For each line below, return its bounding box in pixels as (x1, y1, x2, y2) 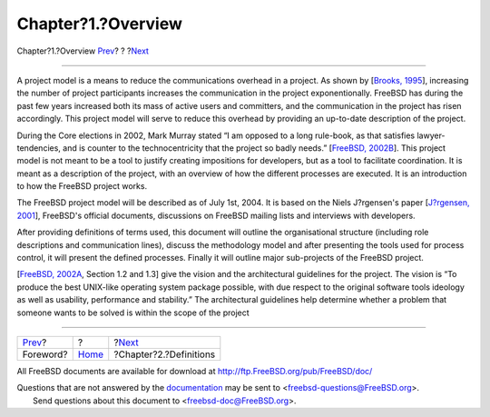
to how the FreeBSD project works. (16, 181, 148, 192)
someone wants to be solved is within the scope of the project (16, 307, 250, 318)
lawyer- (416, 130, 446, 141)
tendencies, (16, 142, 61, 154)
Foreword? (22, 348, 68, 361)
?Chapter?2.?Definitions (113, 348, 216, 361)
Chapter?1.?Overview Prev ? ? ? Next (16, 45, 150, 56)
